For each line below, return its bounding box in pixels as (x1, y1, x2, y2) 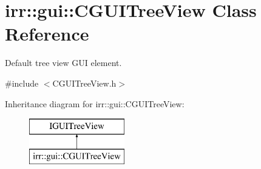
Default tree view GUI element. (5, 56, 122, 69)
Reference (5, 21, 89, 46)
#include (5, 76, 39, 89)
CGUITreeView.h (52, 76, 117, 89)
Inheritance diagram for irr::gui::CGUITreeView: (5, 97, 185, 110)
